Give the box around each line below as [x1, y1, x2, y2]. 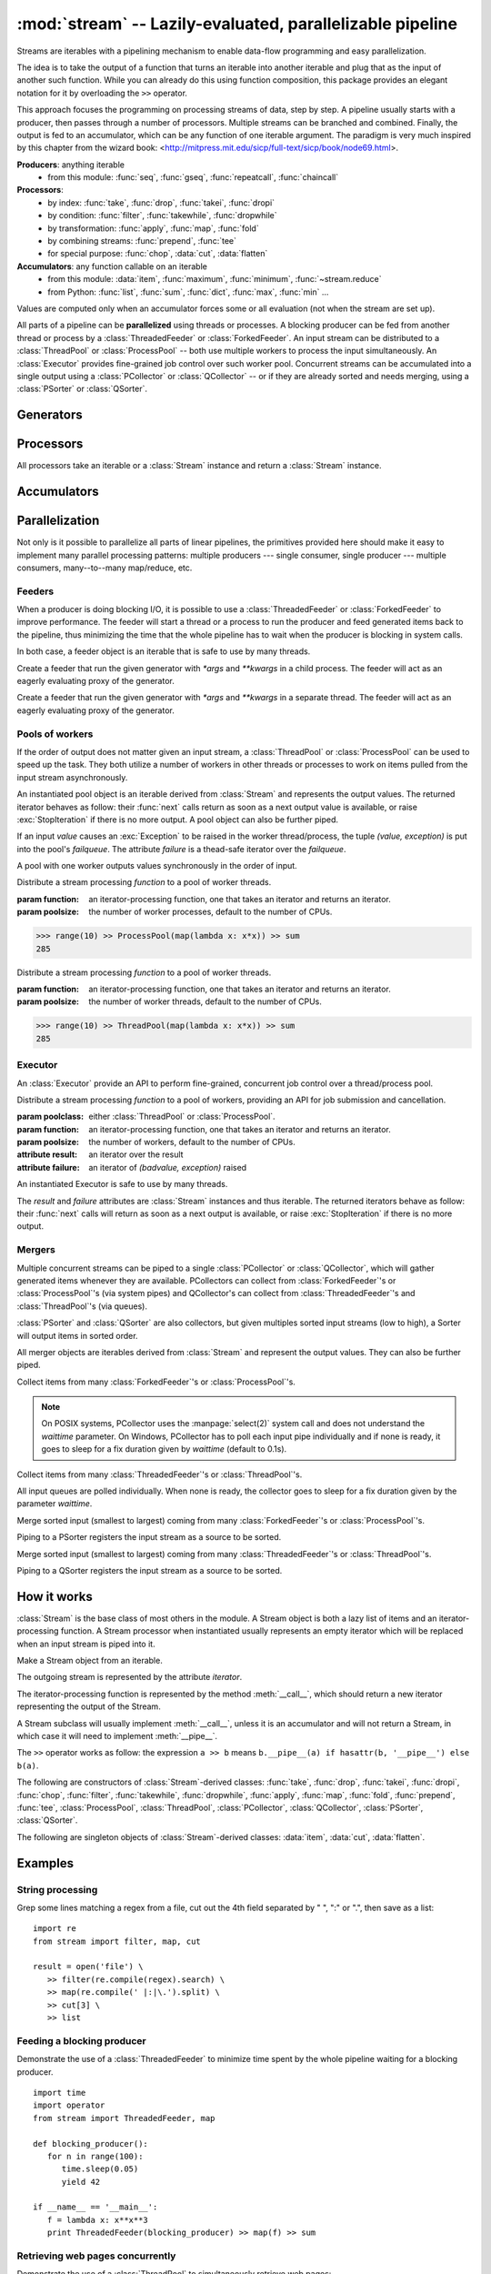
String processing [16, 1883, 98, 1896]
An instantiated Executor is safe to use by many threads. [16, 1179, 228, 1190]
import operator [33, 2100, 105, 2110]
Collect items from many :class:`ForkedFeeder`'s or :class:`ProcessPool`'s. [16, 1376, 296, 1387]
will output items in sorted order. [16, 1330, 138, 1341]
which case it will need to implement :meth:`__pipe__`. [16, 1731, 218, 1741]
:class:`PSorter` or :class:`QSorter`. [16, 383, 147, 395]
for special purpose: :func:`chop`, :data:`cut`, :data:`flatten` [47, 248, 268, 259]
